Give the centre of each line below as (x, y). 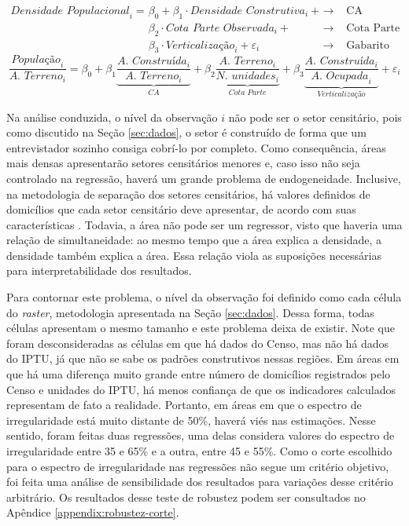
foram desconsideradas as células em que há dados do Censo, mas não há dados (198, 343)
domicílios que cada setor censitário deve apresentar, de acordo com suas (181, 209)
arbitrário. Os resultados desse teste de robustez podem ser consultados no (186, 497)
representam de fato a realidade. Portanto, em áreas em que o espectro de (184, 405)
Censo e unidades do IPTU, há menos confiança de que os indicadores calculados (201, 389)
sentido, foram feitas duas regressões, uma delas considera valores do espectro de (201, 435)
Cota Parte (373, 28)
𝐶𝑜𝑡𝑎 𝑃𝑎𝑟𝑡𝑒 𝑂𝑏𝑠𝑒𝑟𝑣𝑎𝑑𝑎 (220, 28)
